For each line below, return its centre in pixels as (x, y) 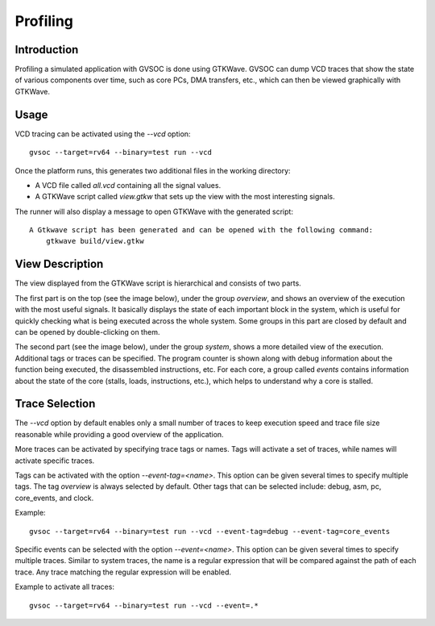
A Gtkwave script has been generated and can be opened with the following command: (201, 230)
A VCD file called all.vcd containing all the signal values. (128, 185)
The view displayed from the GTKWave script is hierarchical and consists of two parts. (158, 283)
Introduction (47, 50)
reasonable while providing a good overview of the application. (120, 434)
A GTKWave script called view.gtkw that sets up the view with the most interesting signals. (185, 197)
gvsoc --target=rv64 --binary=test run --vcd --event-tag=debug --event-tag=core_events (210, 531)
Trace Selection (55, 404)
